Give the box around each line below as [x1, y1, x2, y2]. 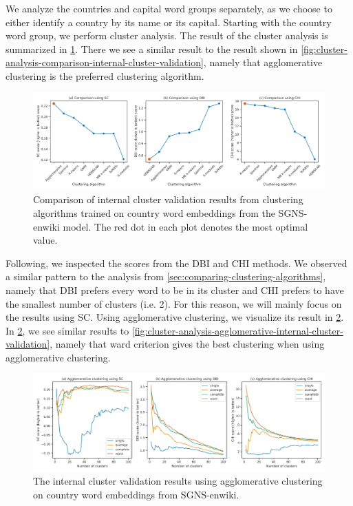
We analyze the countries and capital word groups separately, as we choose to [6, 1, 332, 15]
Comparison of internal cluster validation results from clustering [33, 192, 303, 207]
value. [33, 233, 58, 247]
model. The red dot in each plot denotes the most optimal [63, 219, 308, 233]
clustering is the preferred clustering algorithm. [6, 68, 204, 83]
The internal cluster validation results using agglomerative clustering [33, 474, 323, 488]
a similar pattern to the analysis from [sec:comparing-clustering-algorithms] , [6, 269, 326, 284]
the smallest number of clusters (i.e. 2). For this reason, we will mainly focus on [6, 296, 342, 310]
